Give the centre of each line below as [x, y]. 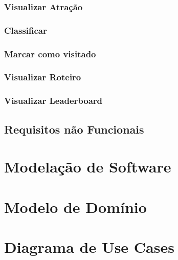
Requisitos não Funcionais [74, 129]
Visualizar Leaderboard [53, 101]
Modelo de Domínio [75, 207]
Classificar [26, 30]
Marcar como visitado [50, 53]
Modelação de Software [88, 167]
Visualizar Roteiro [43, 77]
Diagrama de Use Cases [89, 246]
